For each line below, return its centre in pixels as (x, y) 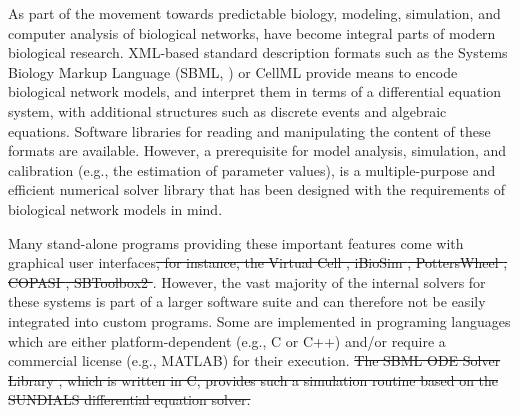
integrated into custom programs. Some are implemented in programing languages (259, 320)
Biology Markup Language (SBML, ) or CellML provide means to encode (233, 71)
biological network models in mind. (115, 208)
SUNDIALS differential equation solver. (129, 399)
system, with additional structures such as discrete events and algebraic (227, 110)
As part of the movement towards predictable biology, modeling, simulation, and (254, 13)
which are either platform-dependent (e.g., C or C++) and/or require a (227, 340)
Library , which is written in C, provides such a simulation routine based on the (253, 379)
